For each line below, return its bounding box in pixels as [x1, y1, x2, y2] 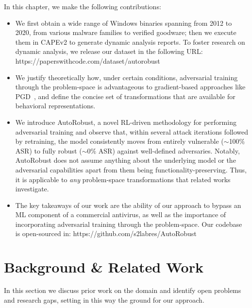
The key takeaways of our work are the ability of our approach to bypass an [15, 200, 241, 210]
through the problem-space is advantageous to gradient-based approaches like [15, 82, 246, 92]
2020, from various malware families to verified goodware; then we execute [15, 27, 236, 37]
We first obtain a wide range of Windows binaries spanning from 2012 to [15, 17, 232, 28]
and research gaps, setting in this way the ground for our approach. [4, 294, 204, 305]
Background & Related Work [4, 257, 203, 277]
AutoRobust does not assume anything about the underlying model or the [15, 155, 236, 165]
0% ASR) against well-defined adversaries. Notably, [87, 145, 240, 155]
